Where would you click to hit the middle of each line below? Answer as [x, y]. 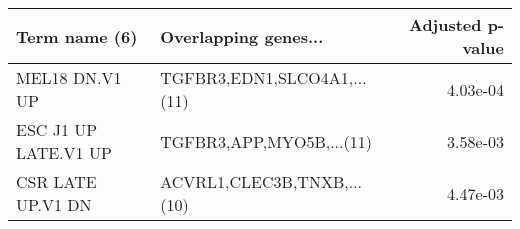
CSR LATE [56, 181]
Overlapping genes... [242, 36]
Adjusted [445, 24]
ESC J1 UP [57, 129]
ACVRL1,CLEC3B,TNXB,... [261, 181]
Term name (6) [77, 36]
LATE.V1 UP [64, 152]
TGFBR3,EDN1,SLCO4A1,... [263, 77]
